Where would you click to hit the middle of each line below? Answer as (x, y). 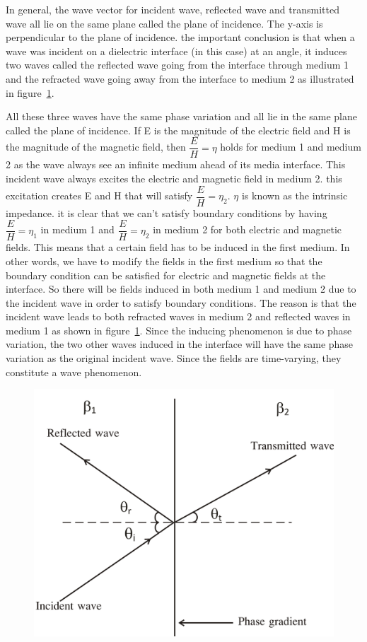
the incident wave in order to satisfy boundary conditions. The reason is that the (181, 302)
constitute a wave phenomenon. (74, 372)
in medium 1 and (77, 229)
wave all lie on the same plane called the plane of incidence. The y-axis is (164, 23)
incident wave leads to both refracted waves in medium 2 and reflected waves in (178, 316)
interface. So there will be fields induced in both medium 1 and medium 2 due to (181, 289)
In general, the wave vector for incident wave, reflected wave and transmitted (173, 9)
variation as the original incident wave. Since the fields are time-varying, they (174, 358)
